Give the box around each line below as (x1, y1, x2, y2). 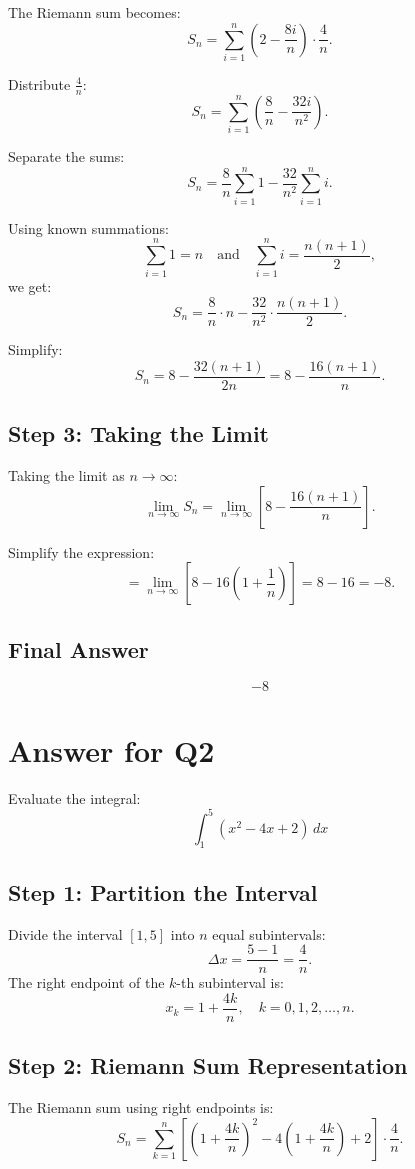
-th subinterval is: (176, 972, 284, 993)
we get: (8, 275, 52, 296)
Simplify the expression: (8, 541, 155, 562)
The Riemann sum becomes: (8, 2, 181, 22)
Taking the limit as (8, 465, 125, 486)
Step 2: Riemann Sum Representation (8, 1050, 408, 1081)
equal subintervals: (212, 923, 326, 944)
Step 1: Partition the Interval (8, 876, 318, 907)
